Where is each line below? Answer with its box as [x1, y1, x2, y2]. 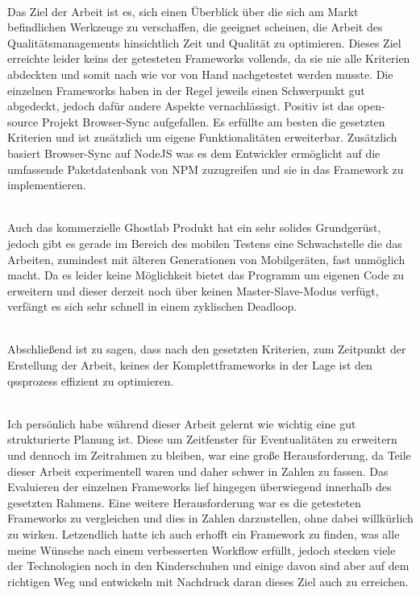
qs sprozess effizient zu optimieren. [7, 372, 174, 389]
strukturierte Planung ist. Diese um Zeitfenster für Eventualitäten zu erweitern [7, 431, 397, 448]
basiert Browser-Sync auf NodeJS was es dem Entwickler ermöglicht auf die [7, 144, 380, 161]
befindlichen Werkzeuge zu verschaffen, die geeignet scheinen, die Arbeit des [7, 19, 383, 35]
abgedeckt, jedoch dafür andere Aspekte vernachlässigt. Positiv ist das [7, 97, 355, 114]
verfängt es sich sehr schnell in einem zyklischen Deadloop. [7, 298, 297, 315]
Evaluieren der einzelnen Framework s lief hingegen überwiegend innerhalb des [7, 478, 392, 495]
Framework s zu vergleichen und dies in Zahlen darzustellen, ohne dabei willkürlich [7, 510, 414, 527]
